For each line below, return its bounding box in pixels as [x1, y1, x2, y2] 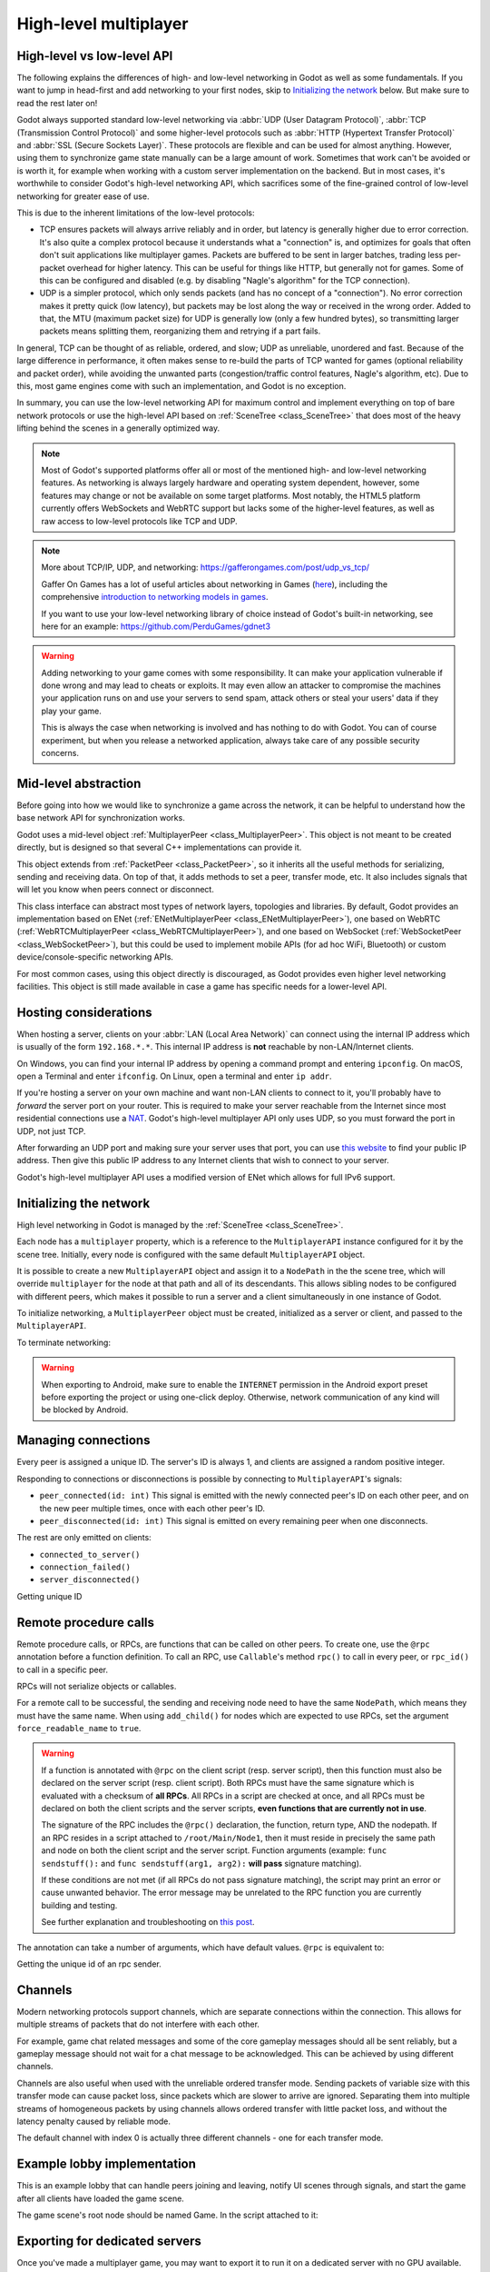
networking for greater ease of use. [16, 191, 150, 202]
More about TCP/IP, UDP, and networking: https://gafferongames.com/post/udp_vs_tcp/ [41, 562, 370, 573]
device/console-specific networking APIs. [16, 952, 174, 962]
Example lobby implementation [16, 2157, 197, 2172]
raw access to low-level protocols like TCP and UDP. [41, 515, 238, 526]
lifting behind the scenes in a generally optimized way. [16, 423, 220, 433]
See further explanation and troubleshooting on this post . [41, 1917, 255, 1928]
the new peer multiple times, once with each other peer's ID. [39, 1502, 265, 1513]
